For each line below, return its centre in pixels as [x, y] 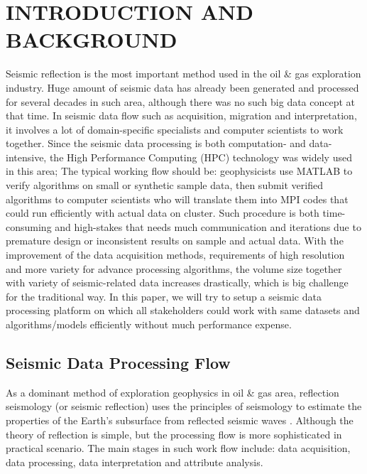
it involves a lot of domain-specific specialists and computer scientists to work [175, 129]
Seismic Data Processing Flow [118, 362]
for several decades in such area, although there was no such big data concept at [181, 101]
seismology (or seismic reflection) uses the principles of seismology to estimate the [184, 406]
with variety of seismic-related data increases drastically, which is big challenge [177, 282]
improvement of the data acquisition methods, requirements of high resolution [175, 255]
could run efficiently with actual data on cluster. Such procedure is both [163, 213]
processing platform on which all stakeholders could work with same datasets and [183, 310]
